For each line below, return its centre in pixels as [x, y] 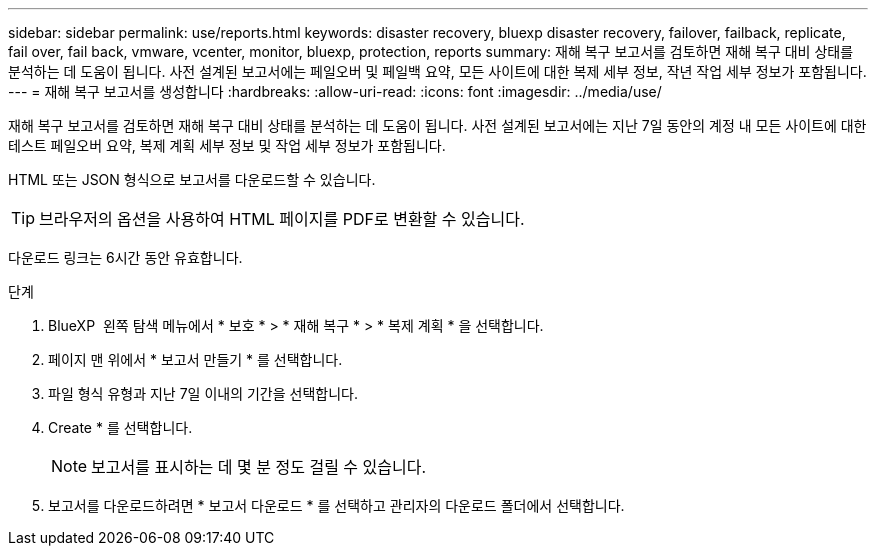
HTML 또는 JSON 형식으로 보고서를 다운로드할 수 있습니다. [192, 179]
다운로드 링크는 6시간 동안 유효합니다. [125, 257]
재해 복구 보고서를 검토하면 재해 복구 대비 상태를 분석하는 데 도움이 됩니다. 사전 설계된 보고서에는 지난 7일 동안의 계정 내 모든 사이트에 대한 [437, 125]
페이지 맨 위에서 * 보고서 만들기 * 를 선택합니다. [195, 359]
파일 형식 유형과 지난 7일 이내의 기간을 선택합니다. [203, 393]
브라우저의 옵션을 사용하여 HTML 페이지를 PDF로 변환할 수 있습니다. [282, 219]
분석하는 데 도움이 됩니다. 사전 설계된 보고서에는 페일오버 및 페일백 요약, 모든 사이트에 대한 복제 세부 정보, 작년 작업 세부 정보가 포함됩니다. [437, 71]
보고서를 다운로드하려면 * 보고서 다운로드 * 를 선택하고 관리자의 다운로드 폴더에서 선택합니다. [336, 505]
